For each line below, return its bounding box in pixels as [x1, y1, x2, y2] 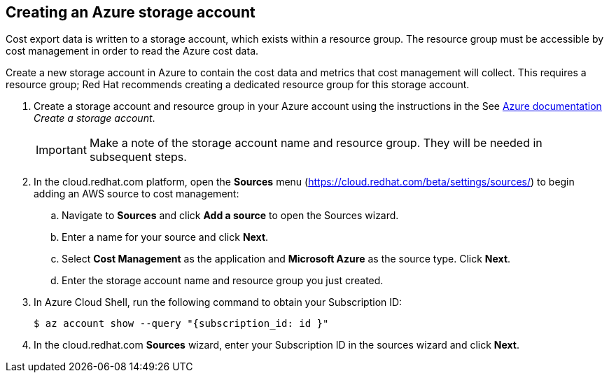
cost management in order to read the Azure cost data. [6, 45, 259, 57]
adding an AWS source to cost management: [34, 188, 239, 200]
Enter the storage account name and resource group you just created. [62, 274, 384, 287]
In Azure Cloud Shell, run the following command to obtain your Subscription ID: [34, 296, 402, 309]
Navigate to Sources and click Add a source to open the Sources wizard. [62, 209, 399, 222]
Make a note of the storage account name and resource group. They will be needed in [89, 136, 542, 150]
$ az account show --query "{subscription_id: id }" [34, 318, 329, 330]
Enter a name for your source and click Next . [62, 231, 269, 244]
